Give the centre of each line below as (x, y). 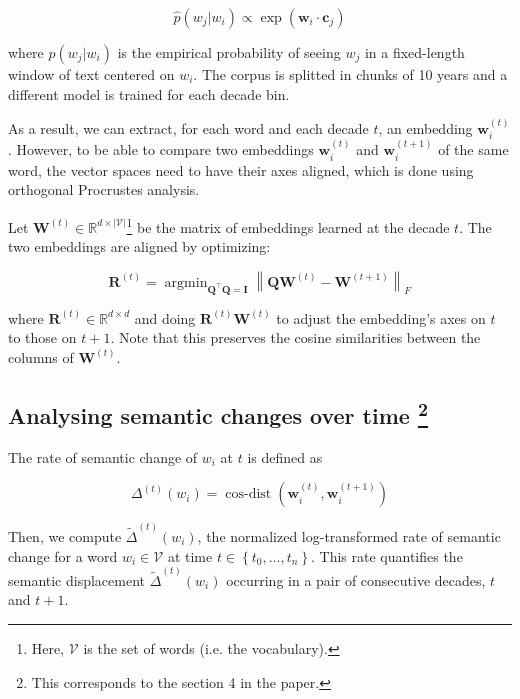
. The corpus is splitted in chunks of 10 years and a (350, 74)
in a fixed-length (414, 52)
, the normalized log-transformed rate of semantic (349, 535)
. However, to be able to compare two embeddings (161, 149)
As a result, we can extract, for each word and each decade (188, 128)
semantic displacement (77, 579)
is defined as (285, 456)
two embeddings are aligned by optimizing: (139, 246)
